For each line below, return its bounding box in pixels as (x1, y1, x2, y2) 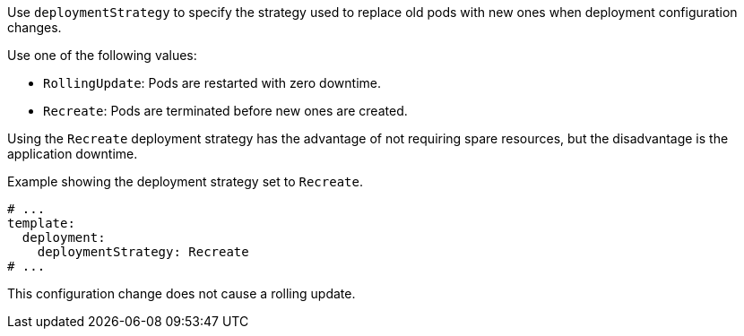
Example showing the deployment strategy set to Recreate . (7, 174, 363, 189)
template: (7, 216, 75, 230)
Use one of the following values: (7, 47, 197, 63)
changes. (7, 20, 62, 35)
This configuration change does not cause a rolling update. (7, 286, 356, 301)
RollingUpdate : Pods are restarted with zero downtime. (43, 75, 381, 90)
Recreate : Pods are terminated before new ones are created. (43, 103, 408, 118)
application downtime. (7, 146, 138, 161)
